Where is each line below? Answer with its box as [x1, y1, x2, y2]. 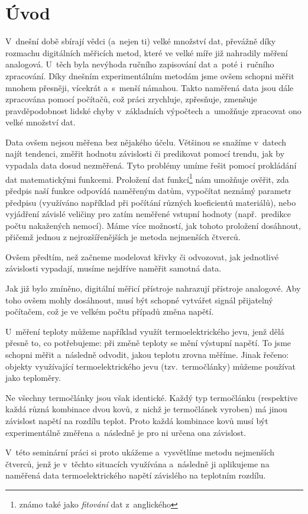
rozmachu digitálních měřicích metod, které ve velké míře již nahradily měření [5, 46, 288, 59]
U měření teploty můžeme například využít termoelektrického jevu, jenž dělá [5, 325, 284, 337]
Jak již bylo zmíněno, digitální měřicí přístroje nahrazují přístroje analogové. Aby [5, 282, 301, 295]
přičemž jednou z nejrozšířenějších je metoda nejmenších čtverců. [5, 231, 241, 243]
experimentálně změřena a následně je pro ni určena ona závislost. [5, 426, 247, 438]
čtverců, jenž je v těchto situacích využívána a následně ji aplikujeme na [5, 457, 270, 470]
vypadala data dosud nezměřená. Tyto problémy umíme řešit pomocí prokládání [5, 159, 297, 172]
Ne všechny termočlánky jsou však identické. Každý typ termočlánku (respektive [5, 391, 298, 403]
